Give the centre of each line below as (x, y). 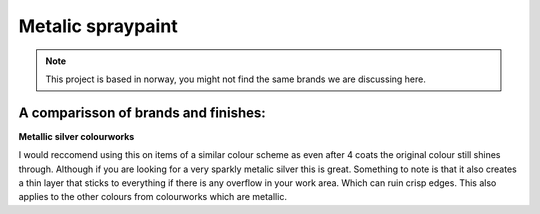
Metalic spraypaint (98, 26)
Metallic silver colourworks (76, 136)
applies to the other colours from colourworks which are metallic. (152, 197)
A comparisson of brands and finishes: (142, 112)
